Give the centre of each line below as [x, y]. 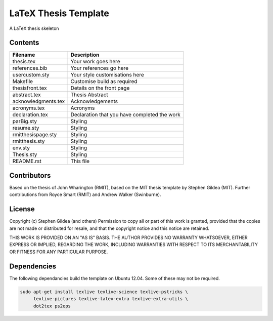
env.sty [21, 148]
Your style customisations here [107, 75]
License [22, 209]
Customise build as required [104, 82]
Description [85, 55]
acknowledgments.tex [39, 101]
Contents [24, 43]
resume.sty [26, 128]
